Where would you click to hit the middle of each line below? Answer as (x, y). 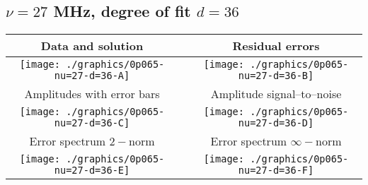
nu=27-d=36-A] (92, 76)
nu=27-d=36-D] (276, 123)
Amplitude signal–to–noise (276, 94)
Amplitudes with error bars (92, 94)
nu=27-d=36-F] (276, 171)
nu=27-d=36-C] (92, 123)
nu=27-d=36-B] (276, 76)
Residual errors (276, 46)
